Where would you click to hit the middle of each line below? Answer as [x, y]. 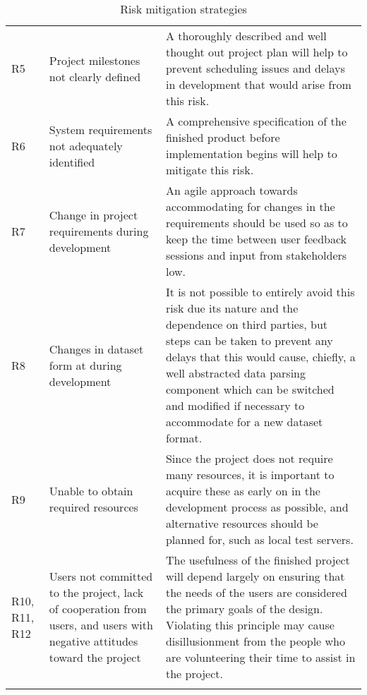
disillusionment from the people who [255, 641]
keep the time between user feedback [256, 239]
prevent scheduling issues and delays [255, 68]
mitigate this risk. [210, 170]
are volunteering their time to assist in [260, 657]
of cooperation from [98, 609]
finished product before [223, 137]
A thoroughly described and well [246, 36]
